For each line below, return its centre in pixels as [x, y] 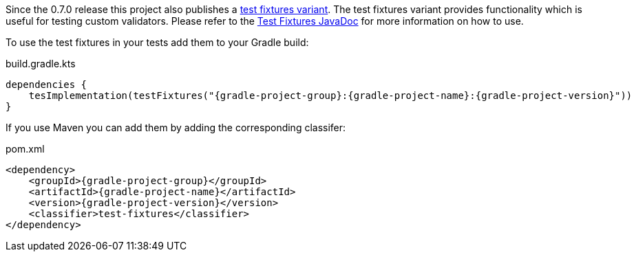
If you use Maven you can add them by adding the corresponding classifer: [176, 127]
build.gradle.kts [41, 64]
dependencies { [46, 85]
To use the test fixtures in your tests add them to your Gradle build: [157, 42]
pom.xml [25, 149]
